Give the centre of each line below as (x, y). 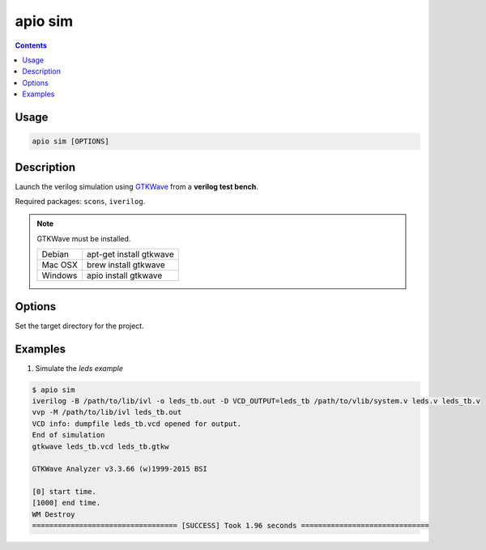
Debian (55, 254)
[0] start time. (64, 492)
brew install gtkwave (126, 265)
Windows (60, 275)
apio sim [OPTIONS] (70, 141)
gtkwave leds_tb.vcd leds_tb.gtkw (100, 446)
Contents (31, 45)
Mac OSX (60, 265)
